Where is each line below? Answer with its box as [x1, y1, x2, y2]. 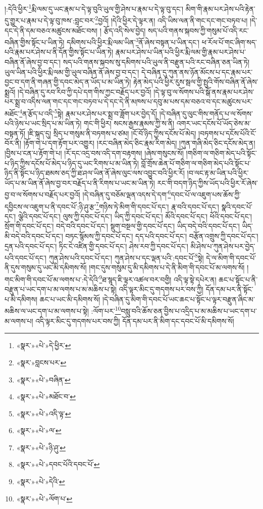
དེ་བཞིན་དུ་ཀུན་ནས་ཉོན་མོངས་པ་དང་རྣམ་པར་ [141, 66, 253, 77]
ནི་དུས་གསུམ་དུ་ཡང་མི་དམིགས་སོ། [5, 262, 87, 273]
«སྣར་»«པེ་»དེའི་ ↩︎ [16, 476, 65, 487]
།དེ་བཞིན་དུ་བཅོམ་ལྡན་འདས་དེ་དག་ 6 [82, 188, 171, 199]
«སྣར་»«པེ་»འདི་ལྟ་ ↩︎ [16, 408, 71, 418]
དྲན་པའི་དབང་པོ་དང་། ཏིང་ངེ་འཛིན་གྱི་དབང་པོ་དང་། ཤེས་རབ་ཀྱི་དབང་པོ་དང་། [5, 240, 188, 251]
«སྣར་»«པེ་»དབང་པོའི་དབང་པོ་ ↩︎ [16, 459, 100, 470]
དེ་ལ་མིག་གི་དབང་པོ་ [206, 252, 256, 263]
